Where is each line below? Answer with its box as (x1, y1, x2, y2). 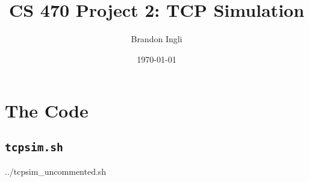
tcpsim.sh (5, 140, 63, 154)
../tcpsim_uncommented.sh (5, 165, 107, 178)
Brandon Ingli (131, 33, 183, 45)
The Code (5, 98, 89, 123)
